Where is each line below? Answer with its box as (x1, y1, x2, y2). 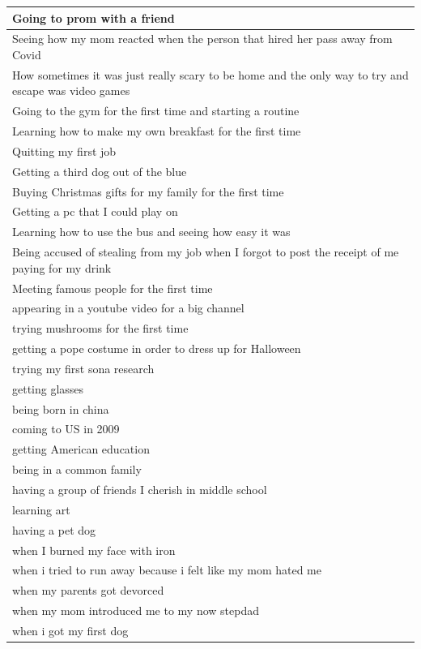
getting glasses (12, 380, 84, 397)
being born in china (12, 400, 109, 417)
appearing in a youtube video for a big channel (12, 299, 245, 316)
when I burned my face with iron (12, 541, 176, 558)
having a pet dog (12, 521, 96, 538)
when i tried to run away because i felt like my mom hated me (12, 561, 321, 578)
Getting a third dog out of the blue (12, 162, 187, 179)
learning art (12, 501, 70, 518)
